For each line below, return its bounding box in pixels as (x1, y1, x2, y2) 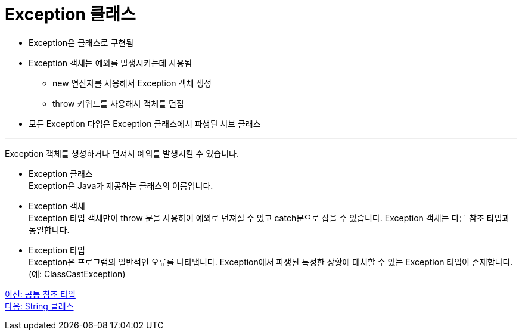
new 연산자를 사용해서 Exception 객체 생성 (52, 77, 212, 88)
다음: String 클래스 (5, 300, 74, 311)
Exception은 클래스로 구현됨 (29, 37, 134, 48)
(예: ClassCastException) (29, 268, 126, 279)
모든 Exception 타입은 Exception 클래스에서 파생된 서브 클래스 (29, 118, 261, 129)
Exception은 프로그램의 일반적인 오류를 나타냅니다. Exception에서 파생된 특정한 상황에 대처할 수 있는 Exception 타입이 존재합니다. (29, 256, 513, 267)
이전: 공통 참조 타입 (5, 289, 76, 299)
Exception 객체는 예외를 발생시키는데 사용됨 (29, 57, 192, 68)
